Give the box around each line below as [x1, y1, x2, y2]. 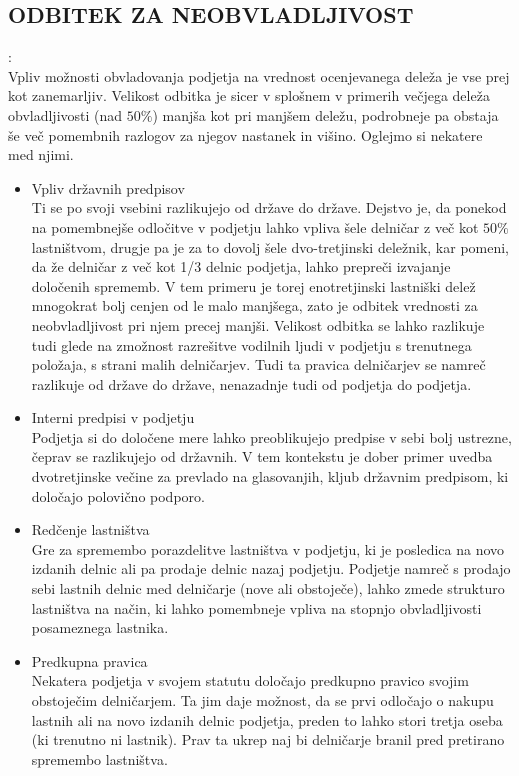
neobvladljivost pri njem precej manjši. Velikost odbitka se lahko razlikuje [31, 314, 485, 335]
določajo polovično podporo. [31, 485, 205, 506]
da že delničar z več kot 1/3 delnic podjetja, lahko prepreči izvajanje [31, 256, 451, 277]
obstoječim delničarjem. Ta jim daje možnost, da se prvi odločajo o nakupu [31, 690, 494, 711]
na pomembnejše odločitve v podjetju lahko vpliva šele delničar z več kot [31, 216, 479, 237]
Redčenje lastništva [31, 519, 150, 540]
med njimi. [8, 144, 74, 165]
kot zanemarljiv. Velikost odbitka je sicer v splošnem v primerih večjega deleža [8, 85, 490, 106]
